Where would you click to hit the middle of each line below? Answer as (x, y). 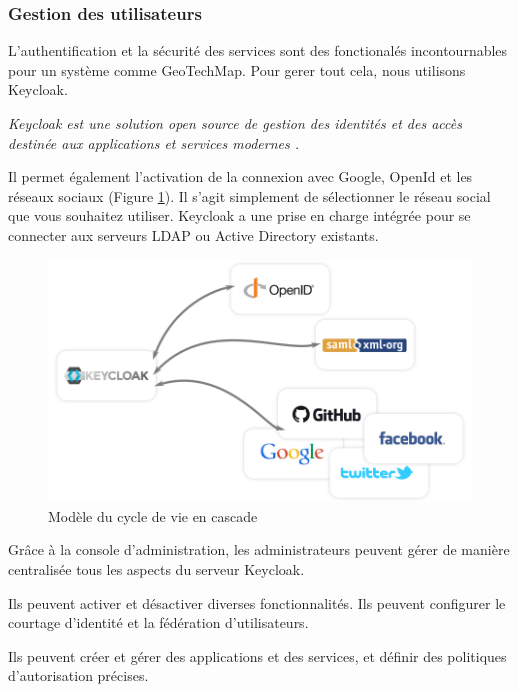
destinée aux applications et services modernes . (153, 142)
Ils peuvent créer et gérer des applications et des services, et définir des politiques (257, 655)
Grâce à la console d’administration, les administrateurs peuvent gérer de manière (259, 549)
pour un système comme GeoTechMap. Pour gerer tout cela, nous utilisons (237, 69)
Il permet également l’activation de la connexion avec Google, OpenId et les (240, 176)
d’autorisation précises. (78, 675)
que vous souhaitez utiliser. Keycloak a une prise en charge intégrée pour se (239, 215)
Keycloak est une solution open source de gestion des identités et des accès (235, 123)
